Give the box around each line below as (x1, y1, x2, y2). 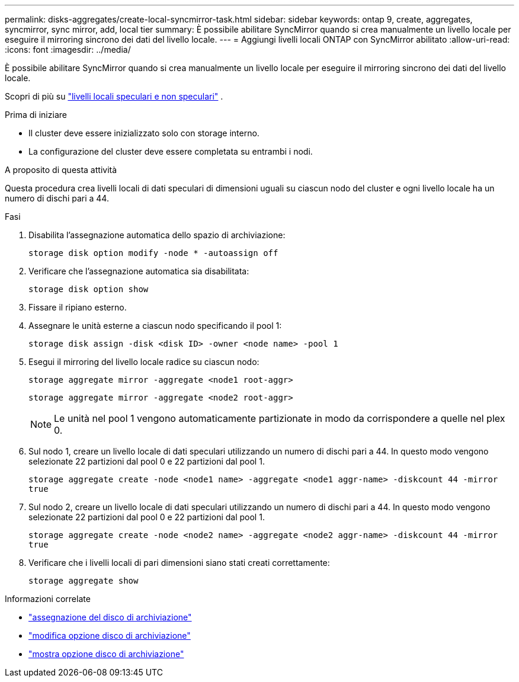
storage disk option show (28, 284, 149, 294)
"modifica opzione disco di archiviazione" (28, 630, 191, 641)
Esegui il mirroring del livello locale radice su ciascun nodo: (28, 357, 259, 367)
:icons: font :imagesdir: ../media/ (5, 44, 131, 55)
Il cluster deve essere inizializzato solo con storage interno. (28, 128, 259, 138)
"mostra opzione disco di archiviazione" (28, 649, 184, 659)
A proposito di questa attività (5, 165, 117, 175)
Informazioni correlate (5, 594, 91, 604)
